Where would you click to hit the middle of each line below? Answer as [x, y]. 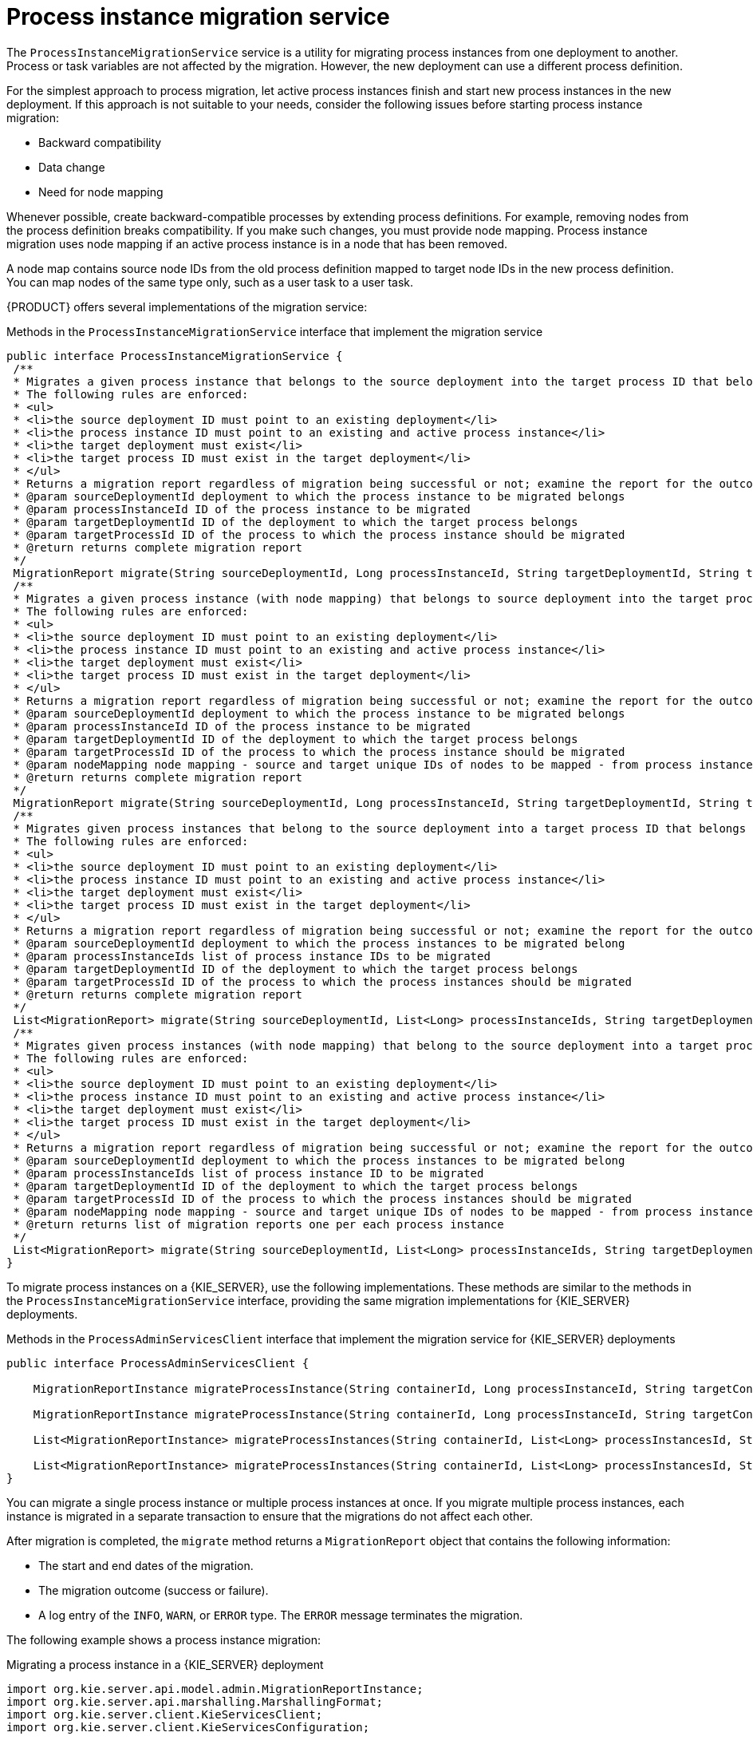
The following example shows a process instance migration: [164, 1639]
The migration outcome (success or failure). [154, 1590]
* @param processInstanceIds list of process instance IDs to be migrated [252, 956]
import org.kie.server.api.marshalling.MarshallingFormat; [195, 1701]
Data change [72, 167]
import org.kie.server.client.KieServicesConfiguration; [188, 1727]
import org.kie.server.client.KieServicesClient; [165, 1714]
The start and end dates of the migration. [146, 1565]
